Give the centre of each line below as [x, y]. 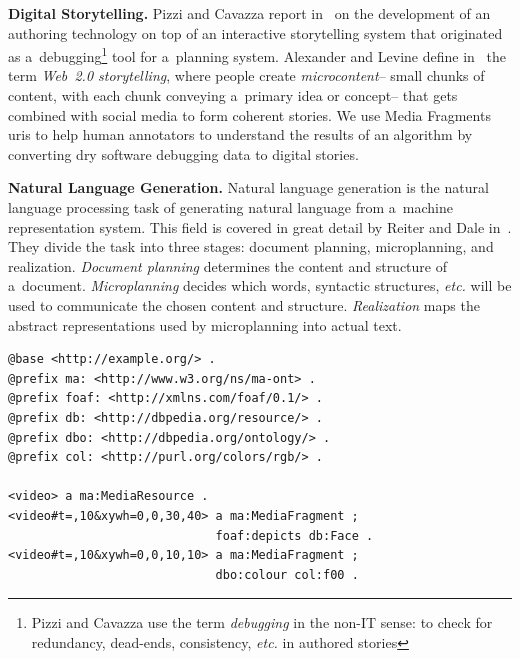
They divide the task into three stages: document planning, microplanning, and [251, 246]
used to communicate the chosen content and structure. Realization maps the [244, 304]
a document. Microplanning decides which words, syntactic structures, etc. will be [260, 285]
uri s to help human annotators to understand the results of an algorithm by [240, 134]
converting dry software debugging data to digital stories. [183, 153]
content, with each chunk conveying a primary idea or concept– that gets [233, 95]
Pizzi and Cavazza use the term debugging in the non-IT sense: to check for [262, 622]
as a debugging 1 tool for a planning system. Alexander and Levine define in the [257, 54]
